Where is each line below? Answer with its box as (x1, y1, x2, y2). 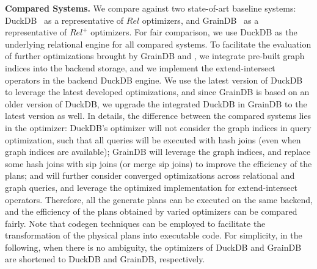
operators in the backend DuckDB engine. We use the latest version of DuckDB (5, 73, 303, 86)
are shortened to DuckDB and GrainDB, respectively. (5, 253, 205, 265)
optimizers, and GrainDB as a (142, 13, 259, 26)
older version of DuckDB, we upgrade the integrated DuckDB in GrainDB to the (5, 97, 307, 110)
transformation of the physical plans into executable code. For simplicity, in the (5, 229, 302, 242)
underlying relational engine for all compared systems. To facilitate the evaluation (5, 37, 312, 50)
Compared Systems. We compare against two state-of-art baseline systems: (5, 2, 296, 14)
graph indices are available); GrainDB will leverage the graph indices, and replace (5, 145, 311, 158)
